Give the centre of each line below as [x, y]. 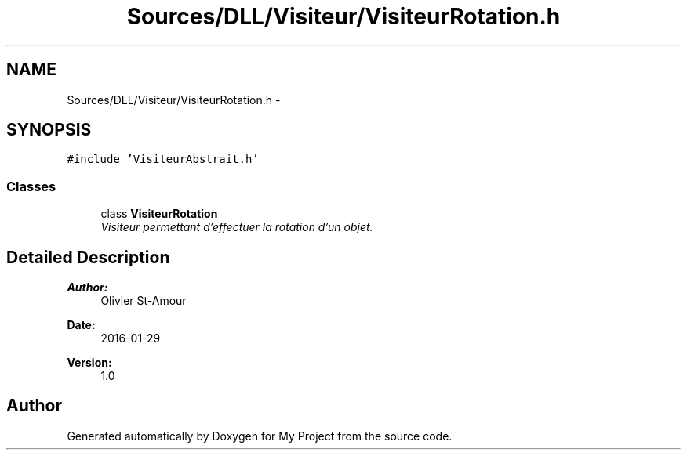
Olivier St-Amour [144, 301]
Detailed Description [88, 257]
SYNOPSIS [49, 130]
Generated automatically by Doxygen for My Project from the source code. [260, 436]
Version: [89, 363]
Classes [31, 186]
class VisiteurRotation [159, 214]
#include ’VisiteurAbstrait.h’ [163, 159]
